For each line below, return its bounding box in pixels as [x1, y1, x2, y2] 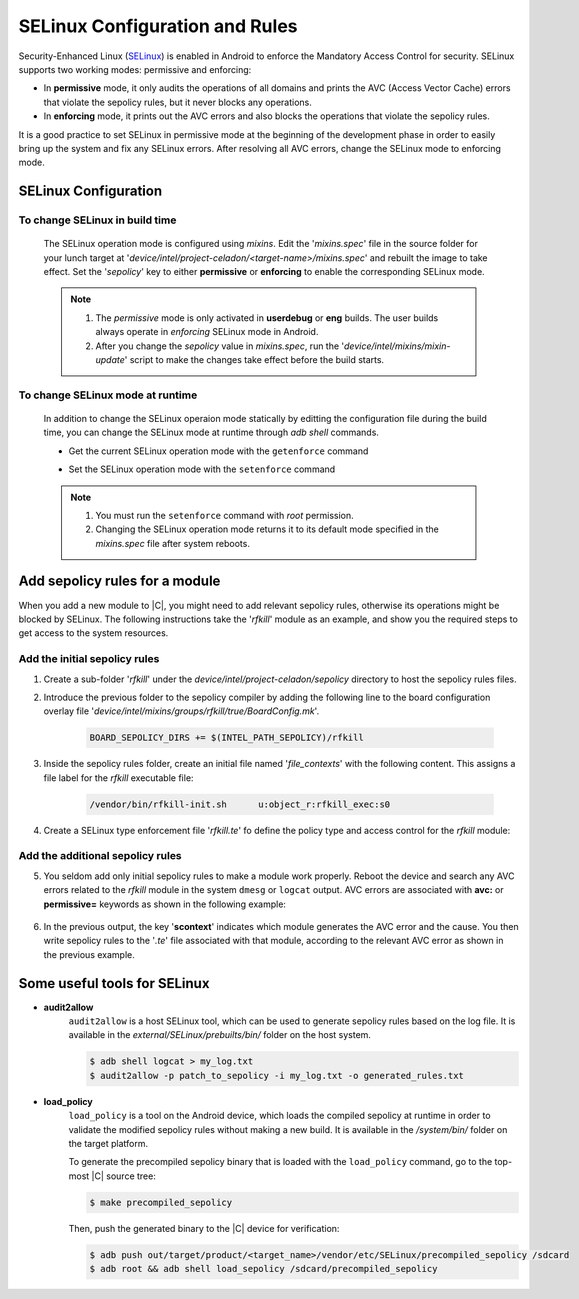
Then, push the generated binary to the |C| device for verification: [68, 1222, 340, 1234]
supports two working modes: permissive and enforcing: [18, 63, 252, 75]
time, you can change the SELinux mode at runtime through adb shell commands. [43, 426, 380, 439]
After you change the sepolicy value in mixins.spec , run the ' [95, 340, 345, 352]
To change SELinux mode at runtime [18, 388, 198, 402]
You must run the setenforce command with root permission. [95, 509, 354, 521]
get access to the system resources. [18, 627, 169, 639]
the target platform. [68, 1137, 149, 1149]
